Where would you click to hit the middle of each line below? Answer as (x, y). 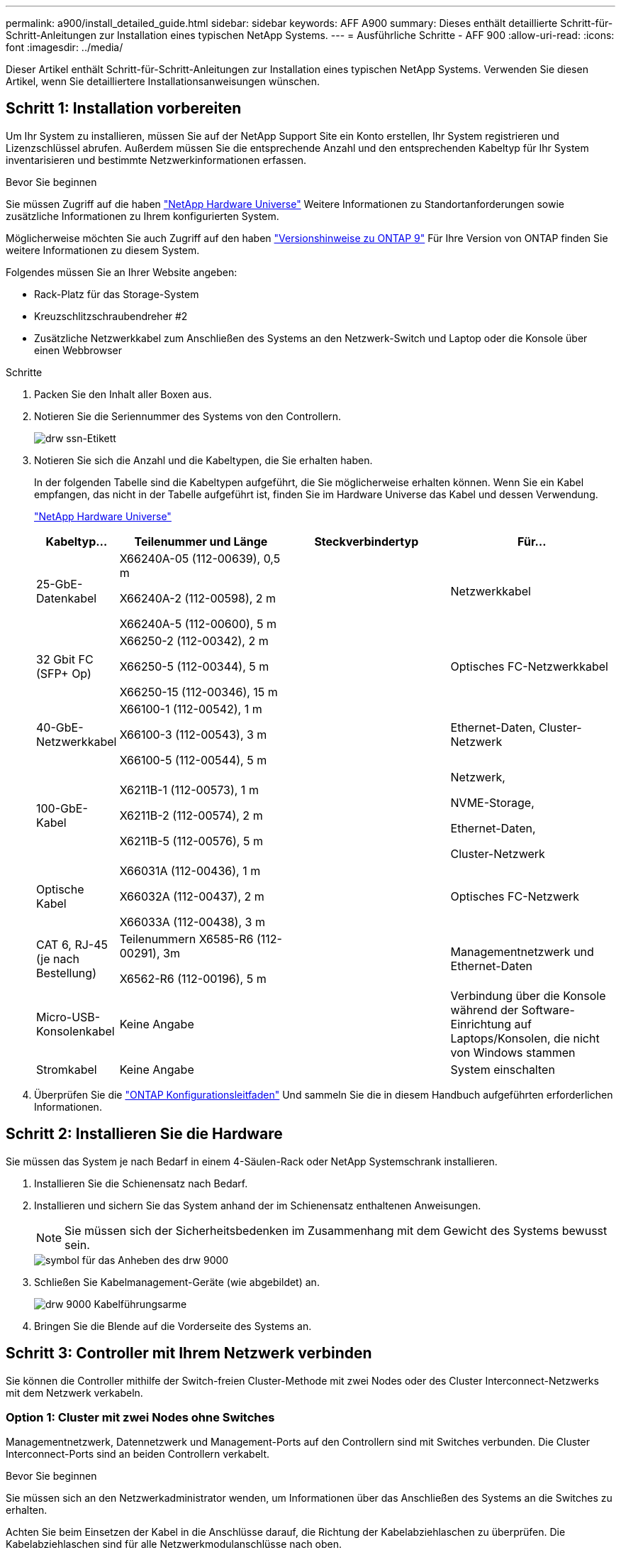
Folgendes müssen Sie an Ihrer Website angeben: (122, 272)
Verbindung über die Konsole (528, 995)
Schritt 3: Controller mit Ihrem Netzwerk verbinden (189, 1353)
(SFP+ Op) (64, 673)
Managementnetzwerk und (522, 951)
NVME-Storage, (492, 802)
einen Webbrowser (78, 350)
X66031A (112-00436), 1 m (190, 870)
